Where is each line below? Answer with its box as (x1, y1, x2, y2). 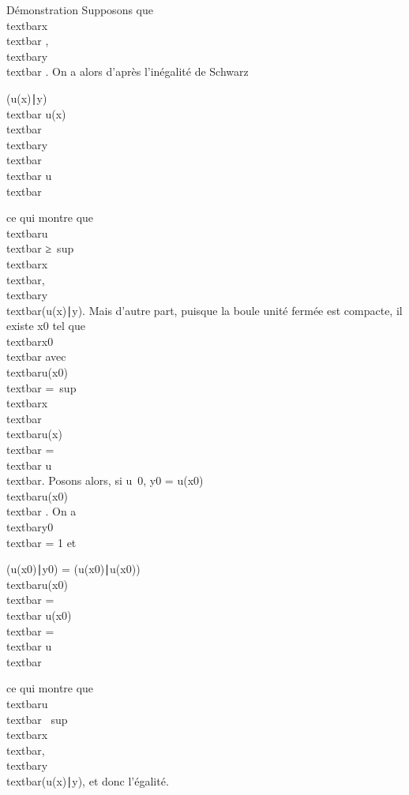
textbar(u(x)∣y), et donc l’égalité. (6, 772, 169, 789)
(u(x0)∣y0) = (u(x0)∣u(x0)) (6, 561, 141, 577)
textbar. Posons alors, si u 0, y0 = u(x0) (6, 472, 204, 489)
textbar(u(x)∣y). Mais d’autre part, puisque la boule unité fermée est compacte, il (6, 302, 403, 318)
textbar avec (6, 348, 66, 365)
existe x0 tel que (6, 317, 86, 334)
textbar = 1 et (6, 534, 77, 550)
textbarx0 (6, 332, 54, 349)
